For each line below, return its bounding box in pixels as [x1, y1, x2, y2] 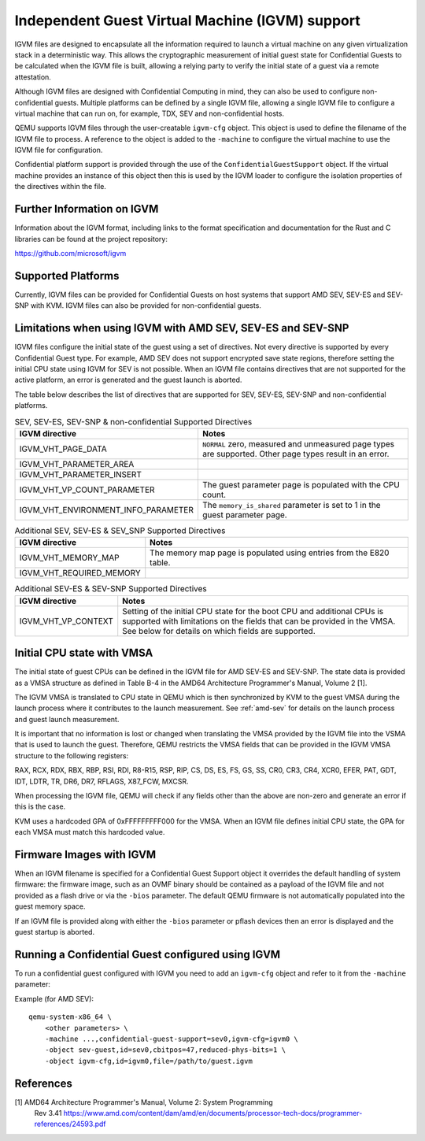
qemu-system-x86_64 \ [28, 1013, 112, 1021]
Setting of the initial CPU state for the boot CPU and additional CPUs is [122, 606, 384, 617]
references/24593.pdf [34, 1119, 106, 1129]
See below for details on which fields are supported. [122, 625, 316, 636]
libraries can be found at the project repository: [14, 234, 168, 243]
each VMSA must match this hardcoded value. [14, 828, 165, 837]
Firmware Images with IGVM [14, 848, 157, 861]
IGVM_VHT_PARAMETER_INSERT [19, 469, 142, 480]
